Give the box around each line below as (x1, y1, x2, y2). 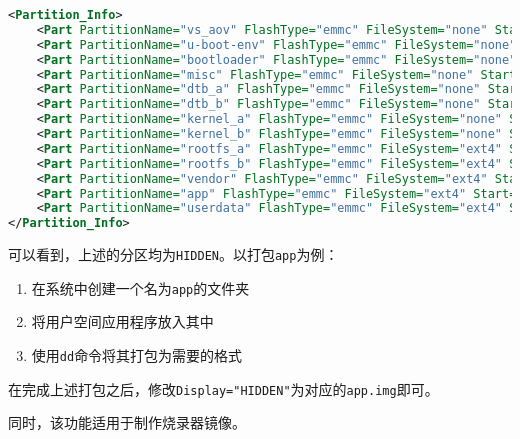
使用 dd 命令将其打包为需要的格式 (31, 345, 243, 366)
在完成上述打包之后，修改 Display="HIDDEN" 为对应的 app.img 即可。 (8, 378, 439, 399)
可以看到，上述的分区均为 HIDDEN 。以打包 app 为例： (8, 244, 339, 265)
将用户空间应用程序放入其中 (31, 311, 214, 332)
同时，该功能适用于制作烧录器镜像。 (8, 412, 246, 433)
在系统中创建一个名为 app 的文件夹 (31, 277, 250, 298)
